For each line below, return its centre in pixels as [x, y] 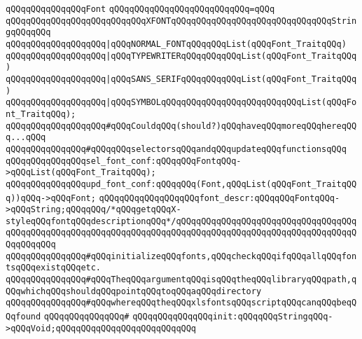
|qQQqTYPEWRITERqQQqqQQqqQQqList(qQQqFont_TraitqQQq [231, 56]
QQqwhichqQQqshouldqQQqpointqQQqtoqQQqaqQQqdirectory [134, 291]
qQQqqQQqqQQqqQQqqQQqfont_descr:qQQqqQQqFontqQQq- [220, 198]
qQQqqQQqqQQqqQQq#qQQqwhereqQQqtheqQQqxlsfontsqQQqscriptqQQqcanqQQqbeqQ [181, 303]
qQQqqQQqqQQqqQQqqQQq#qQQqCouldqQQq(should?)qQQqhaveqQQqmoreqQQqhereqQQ [181, 126]
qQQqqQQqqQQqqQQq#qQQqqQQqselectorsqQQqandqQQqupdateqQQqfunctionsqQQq [176, 149]
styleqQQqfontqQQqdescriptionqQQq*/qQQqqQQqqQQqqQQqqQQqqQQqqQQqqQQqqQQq [181, 221]
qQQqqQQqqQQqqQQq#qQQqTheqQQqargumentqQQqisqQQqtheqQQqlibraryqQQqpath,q [181, 280]
